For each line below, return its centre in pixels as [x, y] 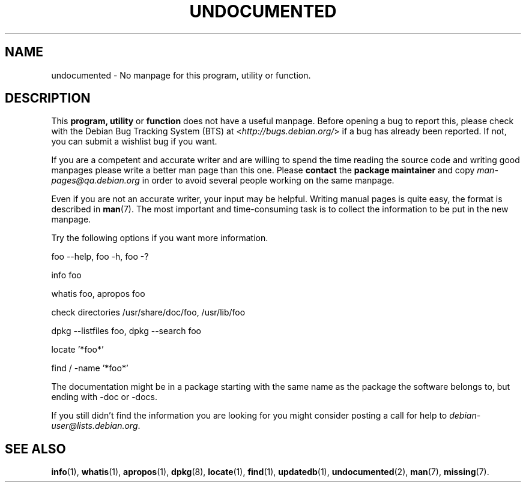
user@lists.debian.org [95, 426]
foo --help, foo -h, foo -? [100, 257]
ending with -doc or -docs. [104, 397]
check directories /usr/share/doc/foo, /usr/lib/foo [148, 312]
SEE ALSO [35, 449]
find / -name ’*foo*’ [90, 368]
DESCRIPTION [48, 98]
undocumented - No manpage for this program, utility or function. [181, 75]
